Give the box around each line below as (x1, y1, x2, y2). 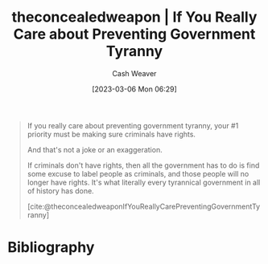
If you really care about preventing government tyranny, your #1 (27, 120, 239, 130)
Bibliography (7, 238, 95, 257)
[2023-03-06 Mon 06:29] (91, 84, 178, 94)
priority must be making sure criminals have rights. (27, 129, 196, 139)
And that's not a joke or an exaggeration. (27, 144, 163, 154)
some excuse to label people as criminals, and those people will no (27, 169, 249, 178)
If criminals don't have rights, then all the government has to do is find (27, 160, 260, 170)
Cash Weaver (112, 68, 157, 78)
